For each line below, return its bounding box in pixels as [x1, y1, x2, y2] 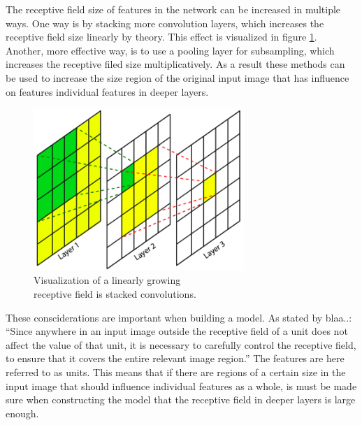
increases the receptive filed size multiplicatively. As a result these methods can [6, 57, 345, 71]
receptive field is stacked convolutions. [34, 286, 196, 301]
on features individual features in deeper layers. [6, 84, 209, 99]
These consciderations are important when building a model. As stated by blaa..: [6, 310, 352, 324]
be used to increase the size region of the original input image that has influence [6, 70, 349, 85]
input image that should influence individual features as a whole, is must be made [6, 378, 357, 393]
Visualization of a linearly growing [34, 273, 181, 287]
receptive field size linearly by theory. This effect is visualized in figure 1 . [6, 29, 317, 44]
